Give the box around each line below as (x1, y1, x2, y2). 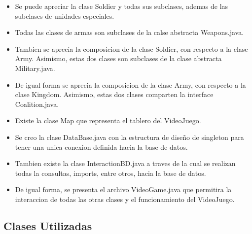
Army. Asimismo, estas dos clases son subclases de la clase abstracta (15, 53, 222, 64)
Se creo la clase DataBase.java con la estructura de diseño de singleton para (15, 132, 244, 142)
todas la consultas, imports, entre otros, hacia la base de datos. (15, 167, 206, 178)
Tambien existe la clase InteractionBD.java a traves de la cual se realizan (15, 158, 236, 168)
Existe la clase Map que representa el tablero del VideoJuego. (15, 115, 201, 126)
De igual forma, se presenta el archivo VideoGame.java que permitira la (15, 184, 232, 195)
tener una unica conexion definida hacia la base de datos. (15, 141, 188, 152)
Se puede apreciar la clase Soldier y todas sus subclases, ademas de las (15, 1, 228, 11)
